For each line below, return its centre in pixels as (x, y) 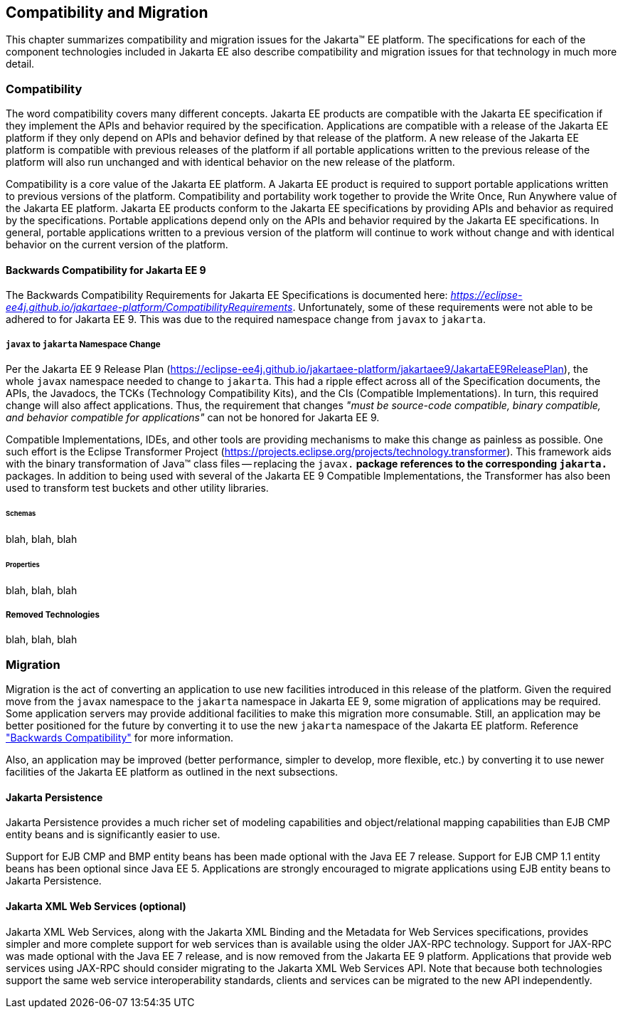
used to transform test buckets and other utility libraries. (137, 488)
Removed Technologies (53, 614)
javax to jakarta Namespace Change (83, 344)
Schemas (21, 514)
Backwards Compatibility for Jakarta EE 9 (106, 270)
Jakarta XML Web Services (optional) (96, 906)
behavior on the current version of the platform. (117, 245)
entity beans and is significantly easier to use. (113, 835)
